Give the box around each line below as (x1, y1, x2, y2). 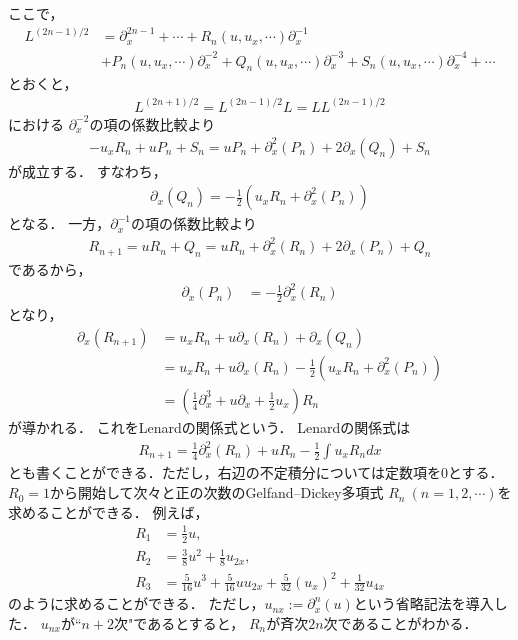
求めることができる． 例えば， (8, 501, 209, 522)
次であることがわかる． (323, 612, 478, 633)
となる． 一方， (8, 213, 111, 234)
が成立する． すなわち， (8, 160, 167, 181)
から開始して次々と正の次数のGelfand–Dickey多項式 (49, 482, 384, 503)
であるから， (8, 259, 92, 280)
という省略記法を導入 (353, 593, 494, 614)
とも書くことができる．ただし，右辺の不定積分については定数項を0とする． (8, 462, 504, 483)
